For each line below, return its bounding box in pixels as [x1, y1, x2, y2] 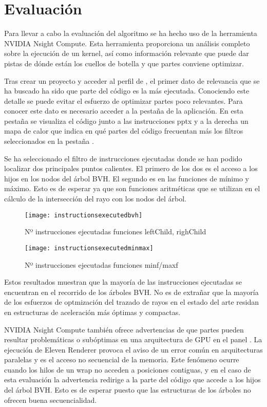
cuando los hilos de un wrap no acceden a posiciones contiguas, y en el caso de [4, 364, 251, 375]
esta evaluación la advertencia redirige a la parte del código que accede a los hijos [4, 374, 261, 385]
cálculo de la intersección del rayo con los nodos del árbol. [4, 193, 186, 204]
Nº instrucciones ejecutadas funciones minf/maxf [25, 259, 178, 270]
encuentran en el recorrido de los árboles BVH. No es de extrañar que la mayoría [4, 286, 259, 297]
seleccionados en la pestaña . [4, 136, 94, 146]
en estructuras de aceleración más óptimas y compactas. [4, 306, 181, 317]
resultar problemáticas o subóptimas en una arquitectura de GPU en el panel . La [4, 334, 262, 345]
